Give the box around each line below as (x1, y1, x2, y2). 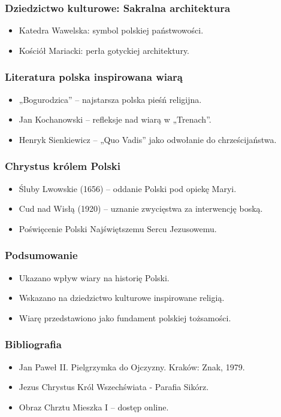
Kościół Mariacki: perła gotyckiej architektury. (19, 44, 190, 56)
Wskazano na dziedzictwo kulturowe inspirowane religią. (19, 291, 225, 304)
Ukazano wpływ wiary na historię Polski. (19, 271, 170, 284)
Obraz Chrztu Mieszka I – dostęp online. (19, 400, 169, 413)
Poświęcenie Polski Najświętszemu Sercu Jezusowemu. (19, 222, 217, 235)
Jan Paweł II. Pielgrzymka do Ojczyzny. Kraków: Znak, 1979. (19, 360, 245, 373)
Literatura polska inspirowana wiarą (5, 69, 183, 84)
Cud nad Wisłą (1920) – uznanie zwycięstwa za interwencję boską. (19, 202, 263, 215)
